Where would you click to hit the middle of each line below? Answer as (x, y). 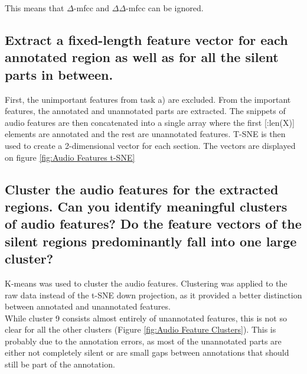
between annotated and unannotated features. (88, 306)
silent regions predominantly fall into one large (151, 241)
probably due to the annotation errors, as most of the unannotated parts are (143, 341)
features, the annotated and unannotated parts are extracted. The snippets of (145, 111)
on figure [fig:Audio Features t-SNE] (70, 157)
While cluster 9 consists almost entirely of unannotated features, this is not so (146, 318)
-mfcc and (92, 8)
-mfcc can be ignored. (165, 8)
